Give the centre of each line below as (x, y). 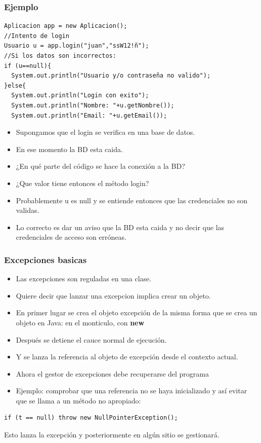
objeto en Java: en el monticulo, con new (80, 322)
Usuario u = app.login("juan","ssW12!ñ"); (77, 46)
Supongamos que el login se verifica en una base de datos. (105, 132)
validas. (28, 210)
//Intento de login (37, 36)
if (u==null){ (28, 66)
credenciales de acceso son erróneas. (71, 237)
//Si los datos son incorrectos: (60, 56)
